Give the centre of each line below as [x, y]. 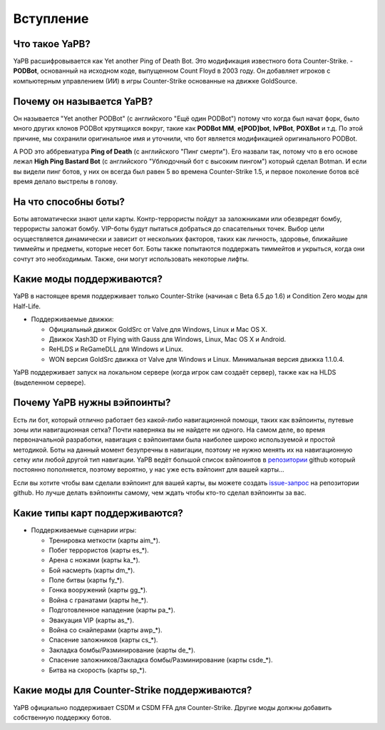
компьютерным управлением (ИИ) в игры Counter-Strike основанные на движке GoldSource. [155, 81]
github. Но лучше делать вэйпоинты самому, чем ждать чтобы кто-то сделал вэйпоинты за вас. [160, 493]
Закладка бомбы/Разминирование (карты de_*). [122, 650]
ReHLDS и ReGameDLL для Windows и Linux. [116, 349]
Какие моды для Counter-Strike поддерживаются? [133, 690]
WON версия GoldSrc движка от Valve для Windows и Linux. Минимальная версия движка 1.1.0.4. [197, 359]
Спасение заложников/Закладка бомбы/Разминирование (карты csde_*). [161, 660]
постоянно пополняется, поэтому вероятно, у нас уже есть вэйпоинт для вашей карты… [149, 470]
